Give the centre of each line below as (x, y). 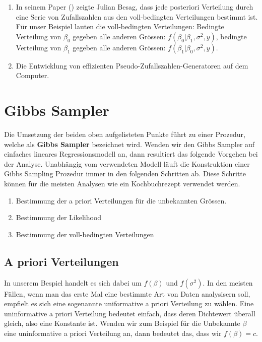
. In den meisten (228, 282)
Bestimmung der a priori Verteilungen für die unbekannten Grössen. (121, 200)
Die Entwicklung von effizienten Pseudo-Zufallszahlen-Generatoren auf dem (132, 65)
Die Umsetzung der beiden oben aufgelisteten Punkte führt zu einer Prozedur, (125, 134)
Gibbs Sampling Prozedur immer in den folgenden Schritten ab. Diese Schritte (125, 174)
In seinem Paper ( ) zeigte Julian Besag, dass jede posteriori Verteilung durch (135, 7)
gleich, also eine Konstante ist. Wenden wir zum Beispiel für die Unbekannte (122, 323)
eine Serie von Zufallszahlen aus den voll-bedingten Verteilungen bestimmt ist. (137, 16)
